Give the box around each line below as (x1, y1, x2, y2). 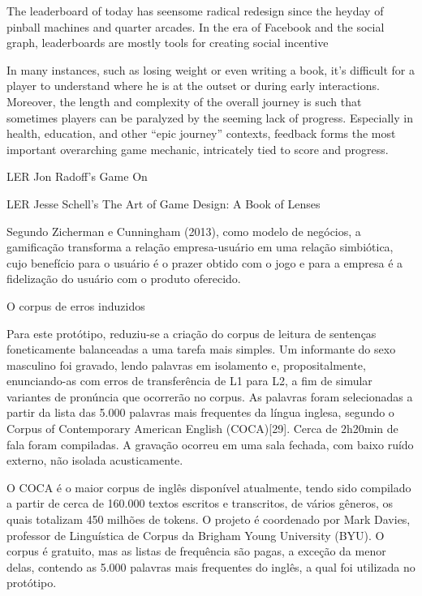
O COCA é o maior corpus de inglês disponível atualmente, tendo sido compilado (6, 478, 411, 495)
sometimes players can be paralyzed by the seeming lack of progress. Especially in (6, 109, 413, 126)
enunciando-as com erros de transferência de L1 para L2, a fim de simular (6, 372, 372, 389)
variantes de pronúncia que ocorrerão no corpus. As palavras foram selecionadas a (6, 388, 413, 405)
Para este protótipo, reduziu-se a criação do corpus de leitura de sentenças (6, 324, 377, 341)
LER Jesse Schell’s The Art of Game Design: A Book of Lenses (6, 195, 321, 212)
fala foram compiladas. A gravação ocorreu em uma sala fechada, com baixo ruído (6, 435, 414, 452)
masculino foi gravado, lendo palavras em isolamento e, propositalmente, (6, 356, 366, 373)
